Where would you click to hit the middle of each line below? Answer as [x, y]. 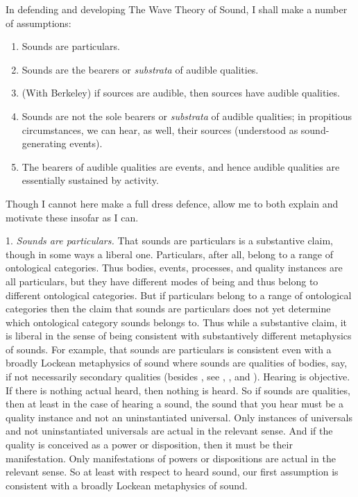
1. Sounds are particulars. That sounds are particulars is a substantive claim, [169, 241]
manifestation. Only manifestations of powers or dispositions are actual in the [171, 458]
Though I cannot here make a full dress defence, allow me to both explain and [172, 203]
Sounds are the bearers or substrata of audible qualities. [140, 69]
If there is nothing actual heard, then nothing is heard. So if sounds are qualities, [178, 390]
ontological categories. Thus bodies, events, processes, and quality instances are [174, 268]
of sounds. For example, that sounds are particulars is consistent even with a [169, 349]
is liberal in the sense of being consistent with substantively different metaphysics [179, 336]
